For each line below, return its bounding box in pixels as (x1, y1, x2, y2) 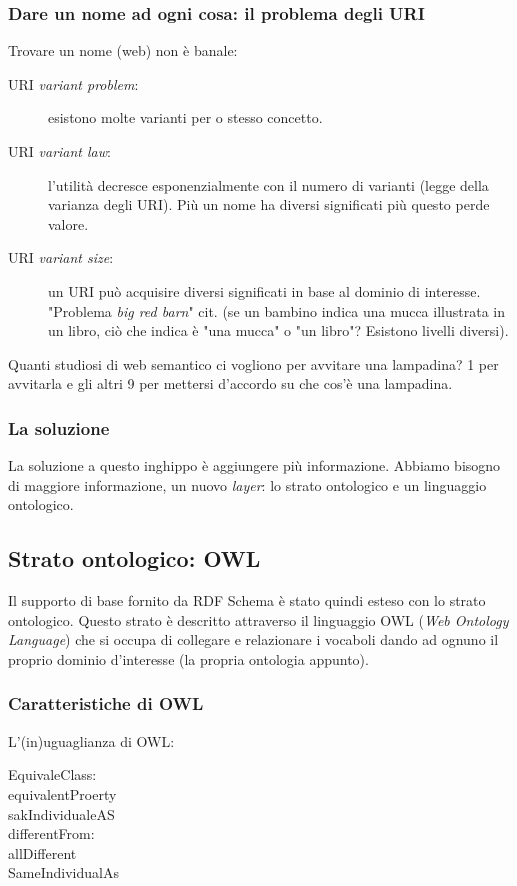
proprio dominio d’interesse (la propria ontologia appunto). (8, 648, 369, 669)
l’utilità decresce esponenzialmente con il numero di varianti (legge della (48, 174, 489, 195)
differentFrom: (8, 823, 95, 844)
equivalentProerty (8, 783, 117, 804)
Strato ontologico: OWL (8, 543, 261, 574)
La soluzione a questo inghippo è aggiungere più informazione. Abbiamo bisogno (8, 455, 501, 476)
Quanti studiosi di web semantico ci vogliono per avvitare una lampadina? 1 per (8, 353, 499, 374)
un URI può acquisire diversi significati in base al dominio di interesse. (48, 280, 481, 301)
